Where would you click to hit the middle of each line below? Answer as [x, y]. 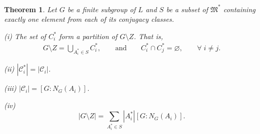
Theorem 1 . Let [31, 9]
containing [239, 9]
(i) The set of [25, 36]
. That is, [148, 36]
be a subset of [187, 9]
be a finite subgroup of [102, 9]
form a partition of [88, 36]
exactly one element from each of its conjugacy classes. [89, 19]
